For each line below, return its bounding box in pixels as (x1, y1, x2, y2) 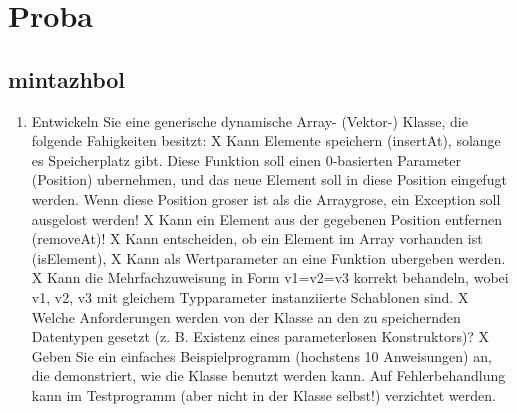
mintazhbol (8, 63, 126, 94)
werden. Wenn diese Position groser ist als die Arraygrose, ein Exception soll (31, 188, 501, 209)
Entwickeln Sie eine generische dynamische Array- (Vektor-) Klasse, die (31, 110, 468, 131)
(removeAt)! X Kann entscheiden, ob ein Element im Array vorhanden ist (31, 228, 483, 249)
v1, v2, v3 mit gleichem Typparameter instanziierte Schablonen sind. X (31, 286, 469, 307)
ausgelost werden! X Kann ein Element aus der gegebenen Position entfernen (31, 208, 502, 229)
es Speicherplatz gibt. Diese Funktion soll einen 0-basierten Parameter (31, 149, 462, 170)
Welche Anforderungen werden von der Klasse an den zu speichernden (31, 306, 461, 327)
